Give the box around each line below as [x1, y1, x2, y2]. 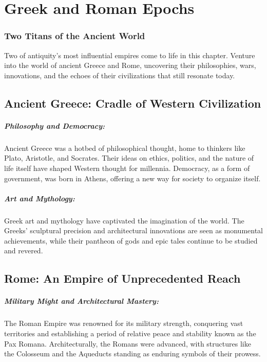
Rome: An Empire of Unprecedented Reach [4, 270, 241, 286]
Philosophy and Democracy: [4, 120, 105, 131]
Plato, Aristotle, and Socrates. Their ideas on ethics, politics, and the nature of [4, 152, 254, 163]
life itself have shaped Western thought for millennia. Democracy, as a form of [4, 162, 250, 173]
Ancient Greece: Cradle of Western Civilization [4, 95, 261, 111]
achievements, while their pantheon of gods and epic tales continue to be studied [4, 235, 258, 246]
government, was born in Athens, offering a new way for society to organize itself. [4, 173, 261, 183]
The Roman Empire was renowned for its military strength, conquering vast [4, 318, 243, 329]
